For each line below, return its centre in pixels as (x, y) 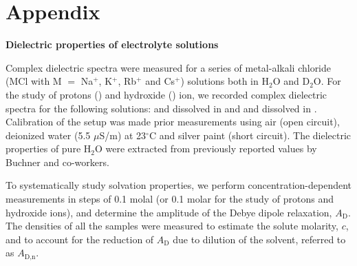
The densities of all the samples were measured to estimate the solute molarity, (172, 226)
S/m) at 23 (123, 135)
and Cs (160, 81)
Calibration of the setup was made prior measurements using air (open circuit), (173, 122)
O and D (291, 81)
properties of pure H (48, 149)
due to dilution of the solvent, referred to (259, 239)
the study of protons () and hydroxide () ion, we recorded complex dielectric (166, 94)
